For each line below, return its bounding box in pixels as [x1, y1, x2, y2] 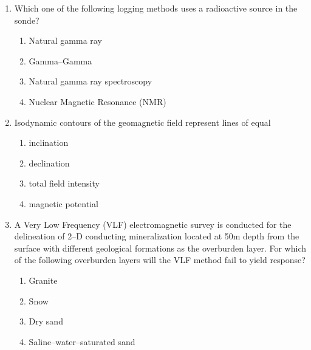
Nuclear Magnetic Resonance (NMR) [29, 95, 166, 108]
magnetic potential [29, 197, 98, 210]
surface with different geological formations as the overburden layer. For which [14, 241, 306, 254]
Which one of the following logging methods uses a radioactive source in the [14, 2, 298, 14]
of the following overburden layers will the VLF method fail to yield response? [14, 253, 306, 266]
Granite [29, 273, 58, 286]
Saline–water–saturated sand [29, 335, 135, 348]
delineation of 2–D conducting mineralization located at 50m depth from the [14, 230, 299, 242]
